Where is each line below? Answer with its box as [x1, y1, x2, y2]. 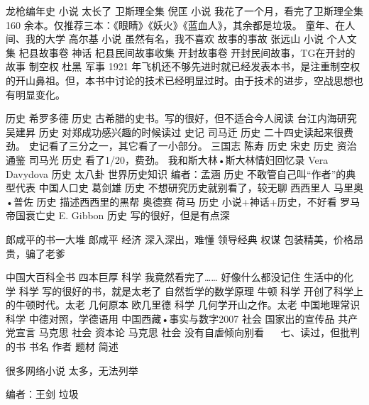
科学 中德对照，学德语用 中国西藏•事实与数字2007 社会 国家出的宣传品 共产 [6, 311, 358, 326]
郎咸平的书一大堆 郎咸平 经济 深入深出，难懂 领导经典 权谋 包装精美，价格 [6, 231, 353, 246]
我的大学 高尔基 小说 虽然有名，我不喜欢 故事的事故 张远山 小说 [25, 31, 324, 46]
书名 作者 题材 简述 [28, 339, 119, 354]
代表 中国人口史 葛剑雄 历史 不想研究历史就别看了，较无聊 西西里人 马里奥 [15, 180, 363, 195]
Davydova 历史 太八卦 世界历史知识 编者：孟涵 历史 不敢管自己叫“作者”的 [6, 166, 346, 181]
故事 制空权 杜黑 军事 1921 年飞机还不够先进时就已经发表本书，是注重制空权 [6, 59, 360, 74]
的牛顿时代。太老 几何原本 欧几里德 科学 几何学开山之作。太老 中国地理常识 [6, 297, 360, 312]
